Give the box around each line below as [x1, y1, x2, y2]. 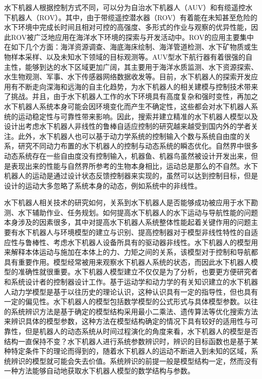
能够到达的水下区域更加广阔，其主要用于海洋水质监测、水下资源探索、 [25, 61, 258, 72]
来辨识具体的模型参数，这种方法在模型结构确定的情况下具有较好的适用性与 [4, 316, 251, 326]
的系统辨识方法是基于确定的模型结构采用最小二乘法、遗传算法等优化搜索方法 [4, 306, 258, 316]
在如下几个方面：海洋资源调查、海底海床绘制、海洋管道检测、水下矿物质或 [4, 41, 251, 52]
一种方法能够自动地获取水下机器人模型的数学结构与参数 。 [4, 365, 194, 376]
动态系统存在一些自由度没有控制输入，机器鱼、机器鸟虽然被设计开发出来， [4, 150, 251, 161]
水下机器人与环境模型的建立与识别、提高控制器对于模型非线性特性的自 [18, 227, 251, 238]
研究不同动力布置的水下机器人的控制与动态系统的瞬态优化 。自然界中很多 [18, 140, 258, 151]
